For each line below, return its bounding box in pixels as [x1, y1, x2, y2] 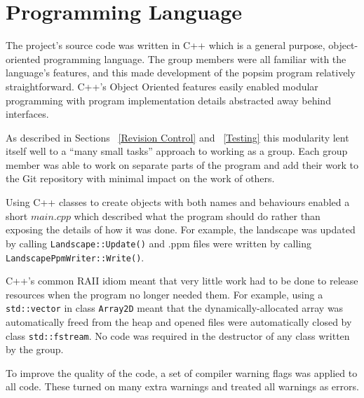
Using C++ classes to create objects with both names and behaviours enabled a [6, 195, 350, 210]
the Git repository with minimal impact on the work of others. [6, 171, 275, 186]
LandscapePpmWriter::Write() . [6, 249, 144, 264]
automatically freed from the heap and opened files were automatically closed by [6, 315, 352, 329]
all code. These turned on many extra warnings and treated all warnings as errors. [6, 379, 359, 394]
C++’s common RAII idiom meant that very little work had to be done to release [6, 273, 358, 288]
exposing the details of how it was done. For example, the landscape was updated [6, 222, 356, 237]
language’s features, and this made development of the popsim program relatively [6, 65, 356, 80]
